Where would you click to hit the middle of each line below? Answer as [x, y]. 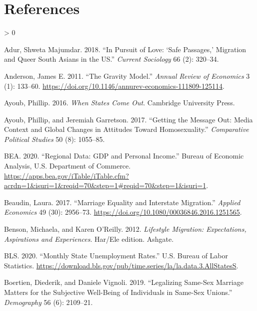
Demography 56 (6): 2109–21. [48, 302]
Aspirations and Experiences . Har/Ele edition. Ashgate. [89, 239]
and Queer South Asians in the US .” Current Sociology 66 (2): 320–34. [111, 59]
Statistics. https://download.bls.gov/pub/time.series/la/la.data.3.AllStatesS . [121, 265]
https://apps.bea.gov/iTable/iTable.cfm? [66, 175]
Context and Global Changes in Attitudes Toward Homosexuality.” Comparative [126, 129]
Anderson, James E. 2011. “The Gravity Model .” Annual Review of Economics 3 [127, 75]
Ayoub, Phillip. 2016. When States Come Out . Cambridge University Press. [119, 103]
